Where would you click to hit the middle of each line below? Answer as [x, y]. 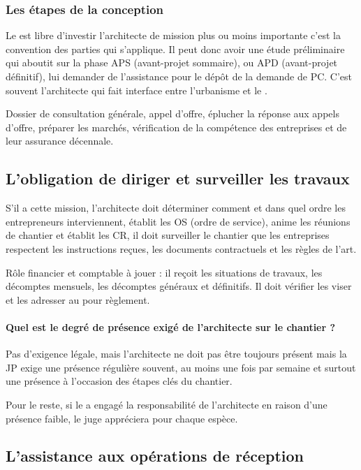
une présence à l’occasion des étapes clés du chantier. [119, 381]
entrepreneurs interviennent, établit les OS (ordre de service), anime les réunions [178, 221]
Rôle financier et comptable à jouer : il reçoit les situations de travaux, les [164, 272]
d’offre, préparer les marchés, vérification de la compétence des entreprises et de [176, 127]
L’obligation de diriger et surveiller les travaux [178, 178]
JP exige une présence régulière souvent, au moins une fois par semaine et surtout [181, 367]
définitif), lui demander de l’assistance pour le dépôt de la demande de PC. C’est [179, 76]
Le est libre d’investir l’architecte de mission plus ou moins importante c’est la [173, 35]
